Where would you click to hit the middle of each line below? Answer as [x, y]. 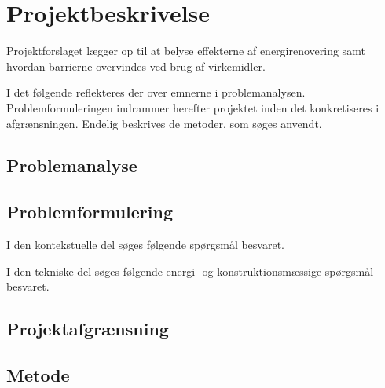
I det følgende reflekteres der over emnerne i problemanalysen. [156, 92]
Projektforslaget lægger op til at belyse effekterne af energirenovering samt [186, 51]
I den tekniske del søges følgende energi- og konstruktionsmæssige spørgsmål [190, 271]
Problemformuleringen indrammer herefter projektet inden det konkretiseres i [193, 107]
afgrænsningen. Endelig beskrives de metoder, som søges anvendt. [164, 123]
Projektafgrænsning [88, 329]
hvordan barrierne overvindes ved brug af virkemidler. [136, 66]
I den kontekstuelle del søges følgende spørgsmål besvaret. [146, 245]
